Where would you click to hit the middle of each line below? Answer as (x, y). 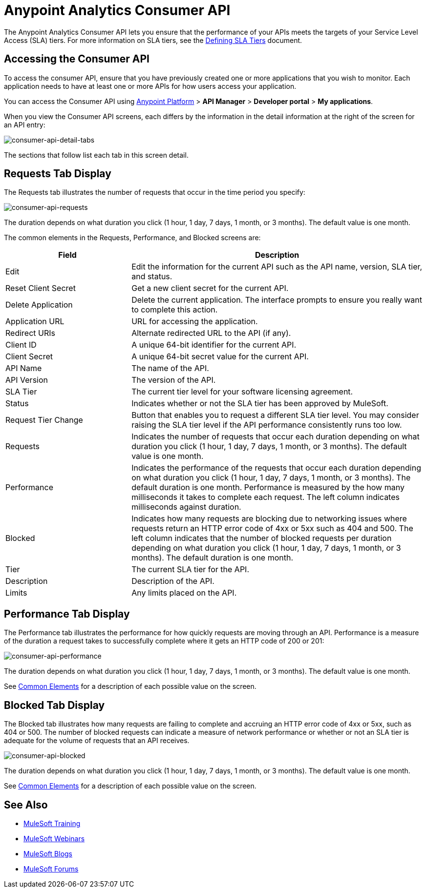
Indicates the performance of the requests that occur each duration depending (276, 468)
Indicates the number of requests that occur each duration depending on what (276, 437)
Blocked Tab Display (54, 705)
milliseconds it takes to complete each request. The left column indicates (266, 497)
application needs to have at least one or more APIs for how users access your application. (150, 86)
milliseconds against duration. (186, 507)
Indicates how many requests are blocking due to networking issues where (269, 519)
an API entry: (25, 124)
